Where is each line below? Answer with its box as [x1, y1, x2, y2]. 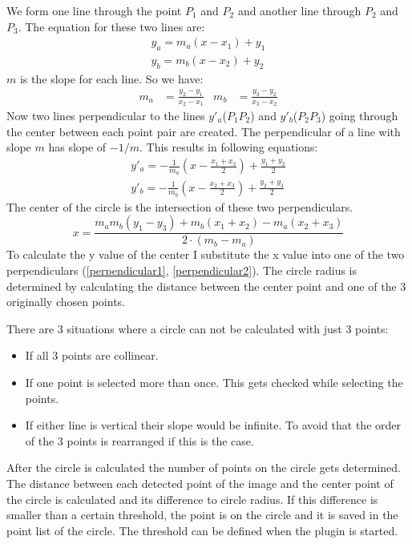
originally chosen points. [6, 293, 125, 310]
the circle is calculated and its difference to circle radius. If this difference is [6, 490, 378, 507]
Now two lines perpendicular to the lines [6, 107, 205, 123]
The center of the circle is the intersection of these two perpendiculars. [6, 198, 353, 215]
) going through [321, 107, 398, 123]
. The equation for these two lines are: [18, 18, 205, 34]
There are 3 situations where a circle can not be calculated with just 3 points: [6, 320, 389, 336]
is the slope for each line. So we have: [19, 70, 204, 87]
